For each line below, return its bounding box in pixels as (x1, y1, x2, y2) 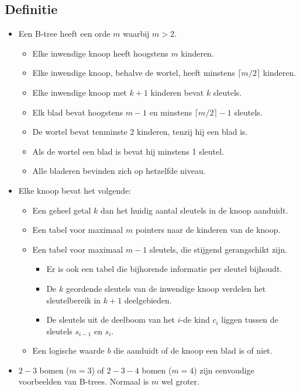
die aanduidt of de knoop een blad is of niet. (113, 344, 273, 357)
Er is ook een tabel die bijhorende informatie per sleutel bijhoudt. (46, 263, 282, 275)
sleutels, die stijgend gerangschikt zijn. (149, 243, 288, 255)
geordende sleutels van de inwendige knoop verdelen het (65, 282, 266, 294)
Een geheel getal (32, 204, 91, 216)
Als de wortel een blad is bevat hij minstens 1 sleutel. (32, 145, 225, 157)
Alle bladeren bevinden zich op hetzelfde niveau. (32, 165, 206, 177)
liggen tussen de (221, 313, 278, 326)
